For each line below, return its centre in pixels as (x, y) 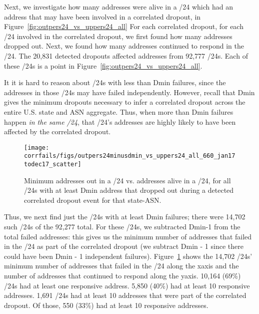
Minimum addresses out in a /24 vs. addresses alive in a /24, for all (127, 180)
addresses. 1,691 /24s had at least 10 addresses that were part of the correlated (125, 295)
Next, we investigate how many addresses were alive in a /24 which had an (119, 7)
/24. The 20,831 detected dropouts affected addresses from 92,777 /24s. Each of (126, 55)
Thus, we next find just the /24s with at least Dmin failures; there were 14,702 (125, 217)
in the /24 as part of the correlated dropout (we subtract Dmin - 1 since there (124, 246)
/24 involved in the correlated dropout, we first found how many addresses (118, 36)
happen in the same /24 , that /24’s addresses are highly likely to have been (120, 121)
